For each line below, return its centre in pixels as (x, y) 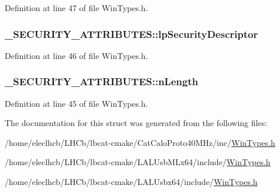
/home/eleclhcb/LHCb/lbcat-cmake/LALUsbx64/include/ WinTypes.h (131, 181)
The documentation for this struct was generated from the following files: (136, 123)
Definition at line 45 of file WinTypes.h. (76, 103)
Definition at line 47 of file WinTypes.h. (76, 8)
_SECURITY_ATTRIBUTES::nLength (102, 81)
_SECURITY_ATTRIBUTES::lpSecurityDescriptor (132, 34)
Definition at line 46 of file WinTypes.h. (76, 55)
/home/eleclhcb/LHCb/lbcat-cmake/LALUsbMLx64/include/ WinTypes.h (138, 162)
